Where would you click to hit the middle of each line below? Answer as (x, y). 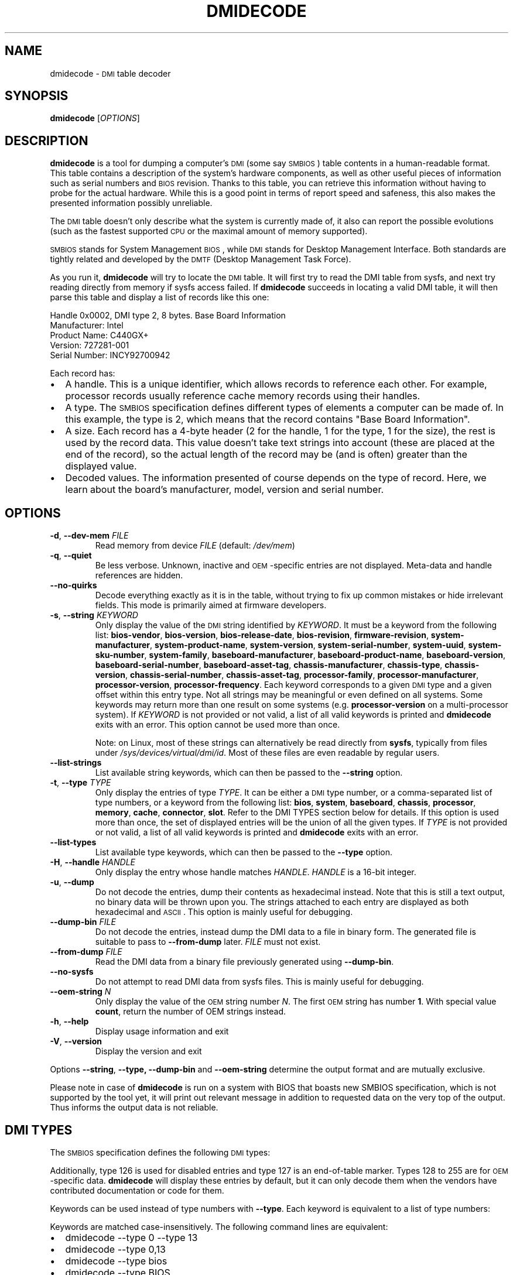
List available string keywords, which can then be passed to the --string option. (249, 773)
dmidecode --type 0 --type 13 (131, 1237)
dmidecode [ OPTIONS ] (95, 118)
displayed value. (101, 466)
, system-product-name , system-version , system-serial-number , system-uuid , (308, 645)
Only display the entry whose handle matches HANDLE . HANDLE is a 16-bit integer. (256, 872)
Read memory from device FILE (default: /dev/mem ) (195, 546)
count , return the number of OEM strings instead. (191, 1012)
